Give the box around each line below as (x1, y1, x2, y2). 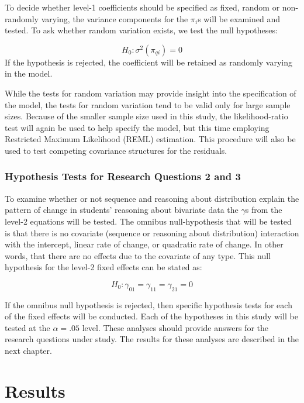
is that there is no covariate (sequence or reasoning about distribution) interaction (5, 226, 299, 239)
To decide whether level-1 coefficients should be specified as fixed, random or (5, 1, 280, 13)
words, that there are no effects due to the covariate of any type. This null (5, 249, 271, 261)
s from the (245, 204, 282, 216)
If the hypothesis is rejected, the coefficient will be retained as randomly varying (5, 56, 292, 68)
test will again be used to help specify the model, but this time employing (5, 121, 270, 133)
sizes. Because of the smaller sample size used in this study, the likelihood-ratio (5, 110, 288, 122)
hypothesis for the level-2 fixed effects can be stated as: (5, 261, 202, 273)
